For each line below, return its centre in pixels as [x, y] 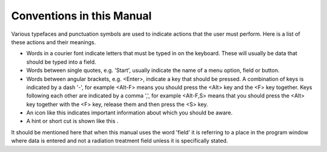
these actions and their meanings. [54, 42]
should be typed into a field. [61, 62]
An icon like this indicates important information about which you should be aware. [130, 113]
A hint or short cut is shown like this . [72, 121]
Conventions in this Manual [81, 16]
